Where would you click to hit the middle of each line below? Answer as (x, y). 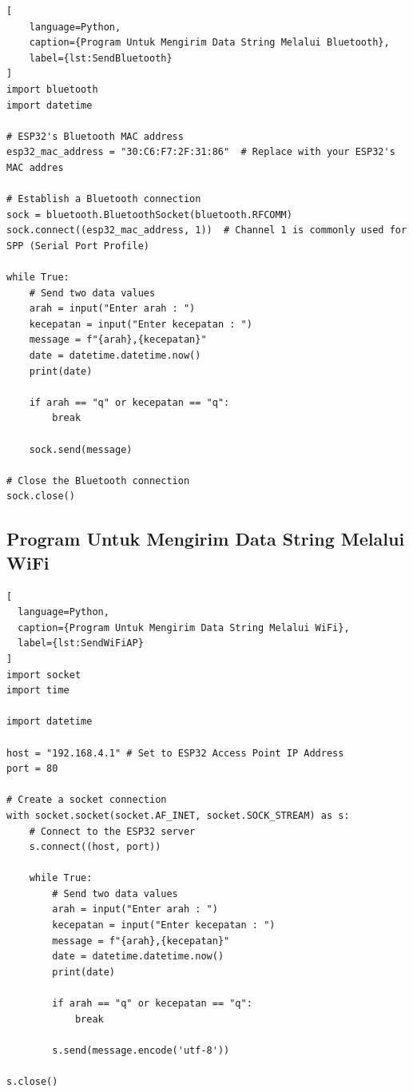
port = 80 (32, 769)
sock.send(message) (81, 449)
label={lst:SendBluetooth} (101, 58)
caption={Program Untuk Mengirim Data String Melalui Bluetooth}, (209, 43)
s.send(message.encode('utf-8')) (141, 1050)
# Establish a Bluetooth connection (104, 199)
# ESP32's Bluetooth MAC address (95, 136)
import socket (44, 675)
